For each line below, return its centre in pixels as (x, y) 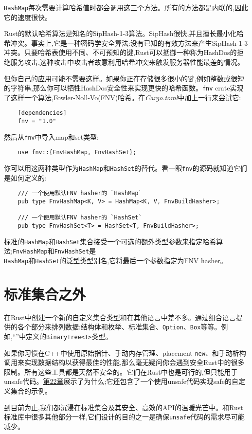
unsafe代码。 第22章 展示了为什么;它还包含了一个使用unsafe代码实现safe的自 (121, 381)
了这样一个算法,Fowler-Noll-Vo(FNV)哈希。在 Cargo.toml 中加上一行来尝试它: (123, 97)
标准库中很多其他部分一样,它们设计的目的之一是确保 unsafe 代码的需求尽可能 (124, 417)
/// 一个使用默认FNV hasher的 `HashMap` (80, 193)
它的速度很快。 (28, 17)
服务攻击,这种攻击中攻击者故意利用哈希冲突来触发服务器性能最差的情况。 (127, 62)
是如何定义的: (25, 177)
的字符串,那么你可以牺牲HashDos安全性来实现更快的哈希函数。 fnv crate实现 (124, 88)
